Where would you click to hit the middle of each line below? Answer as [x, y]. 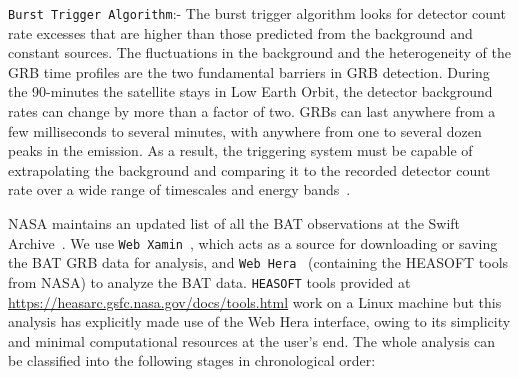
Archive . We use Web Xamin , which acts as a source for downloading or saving [253, 242]
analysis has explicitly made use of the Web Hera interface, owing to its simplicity [259, 321]
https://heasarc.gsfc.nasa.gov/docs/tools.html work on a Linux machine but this [255, 301]
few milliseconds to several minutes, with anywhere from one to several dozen [245, 130]
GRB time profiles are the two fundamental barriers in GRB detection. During [249, 71]
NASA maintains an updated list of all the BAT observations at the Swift [234, 223]
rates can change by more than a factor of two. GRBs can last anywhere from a [252, 111]
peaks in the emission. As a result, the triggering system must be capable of [240, 150]
